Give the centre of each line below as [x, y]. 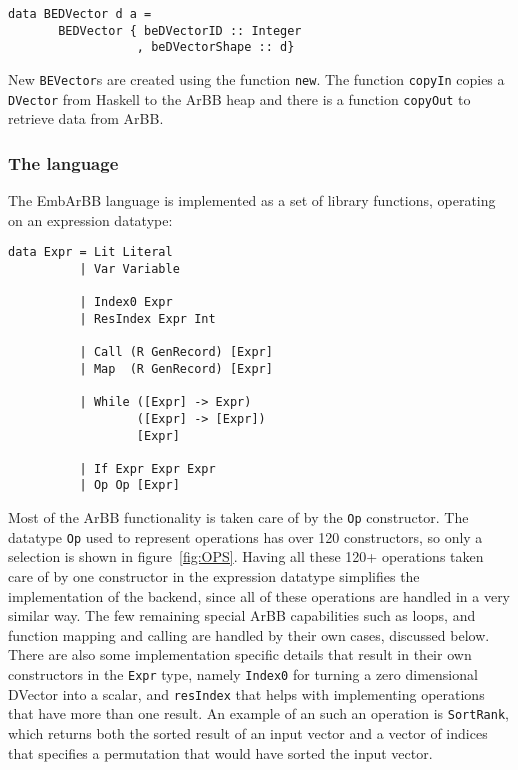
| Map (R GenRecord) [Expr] [176, 368]
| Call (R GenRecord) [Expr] [176, 352]
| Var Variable [129, 268]
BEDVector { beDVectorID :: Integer [180, 30]
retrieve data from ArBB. [86, 118]
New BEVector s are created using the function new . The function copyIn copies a [256, 78]
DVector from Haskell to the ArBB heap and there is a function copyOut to [239, 98]
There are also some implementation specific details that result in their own [240, 654]
